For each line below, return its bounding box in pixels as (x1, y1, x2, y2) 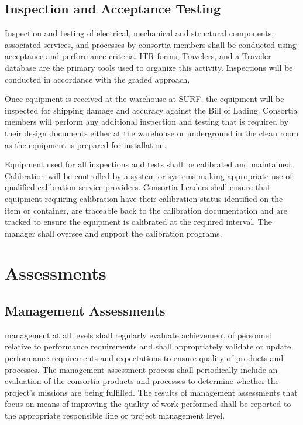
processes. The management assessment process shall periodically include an (5, 363, 278, 375)
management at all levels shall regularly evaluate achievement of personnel (5, 328, 271, 341)
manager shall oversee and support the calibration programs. (5, 227, 222, 239)
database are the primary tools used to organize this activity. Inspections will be (5, 61, 293, 73)
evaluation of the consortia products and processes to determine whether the (5, 375, 279, 387)
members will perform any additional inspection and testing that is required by (5, 115, 289, 128)
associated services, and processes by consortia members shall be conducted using (5, 38, 297, 50)
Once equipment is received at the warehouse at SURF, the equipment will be (5, 92, 284, 105)
